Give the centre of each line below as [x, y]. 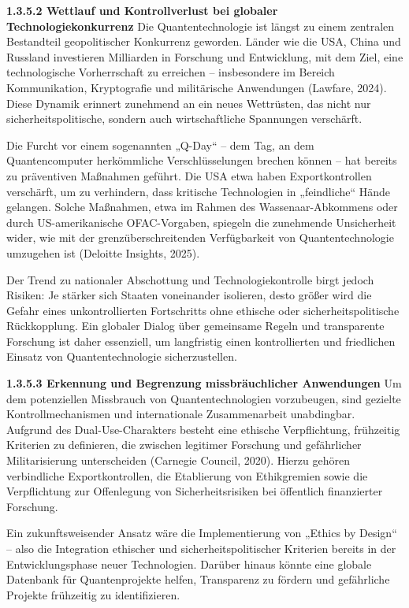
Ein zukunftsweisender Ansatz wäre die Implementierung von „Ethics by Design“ [202, 533]
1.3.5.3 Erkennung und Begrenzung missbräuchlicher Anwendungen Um [204, 383]
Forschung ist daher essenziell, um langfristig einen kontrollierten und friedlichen [201, 341]
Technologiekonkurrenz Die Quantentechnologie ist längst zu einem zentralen [201, 26]
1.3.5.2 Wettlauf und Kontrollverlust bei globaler [142, 10]
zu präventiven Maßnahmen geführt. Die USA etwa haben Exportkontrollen [189, 175]
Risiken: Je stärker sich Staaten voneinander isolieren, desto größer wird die [189, 295]
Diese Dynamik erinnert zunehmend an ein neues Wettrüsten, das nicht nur [189, 103]
